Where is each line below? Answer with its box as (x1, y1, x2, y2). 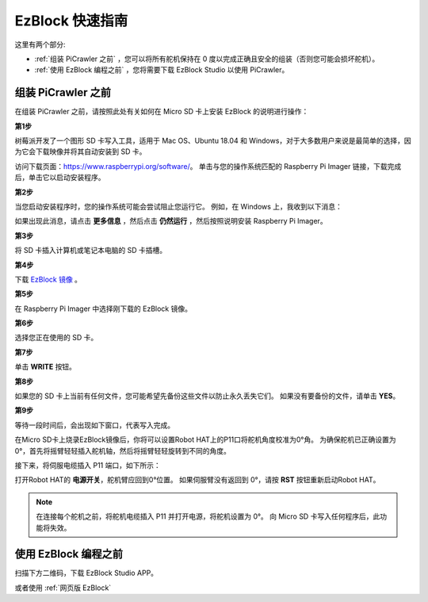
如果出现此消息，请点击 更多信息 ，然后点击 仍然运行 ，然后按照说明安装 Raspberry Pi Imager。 (14, 217, 328, 226)
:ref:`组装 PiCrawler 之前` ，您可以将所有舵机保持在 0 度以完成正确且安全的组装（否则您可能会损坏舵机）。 (34, 54, 380, 63)
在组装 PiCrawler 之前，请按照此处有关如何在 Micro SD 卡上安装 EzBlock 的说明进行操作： (14, 107, 309, 117)
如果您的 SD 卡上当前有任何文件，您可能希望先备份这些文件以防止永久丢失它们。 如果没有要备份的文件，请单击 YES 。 (14, 391, 400, 401)
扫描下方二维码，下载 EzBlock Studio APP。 (14, 568, 159, 578)
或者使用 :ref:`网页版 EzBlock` (14, 583, 112, 592)
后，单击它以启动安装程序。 (14, 173, 105, 182)
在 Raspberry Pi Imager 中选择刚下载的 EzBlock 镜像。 (14, 304, 192, 313)
